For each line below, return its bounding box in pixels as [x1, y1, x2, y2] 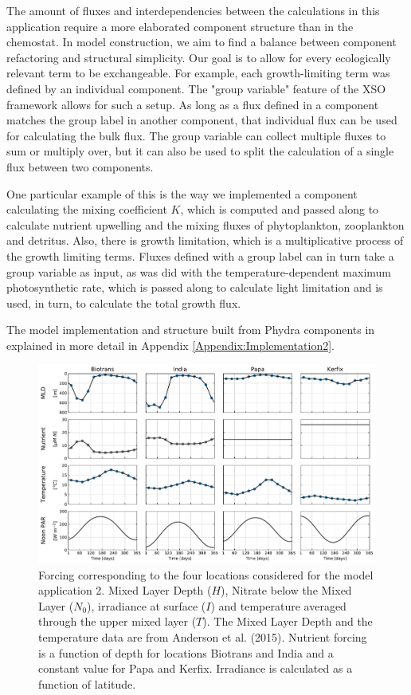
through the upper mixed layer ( [38, 613, 197, 630]
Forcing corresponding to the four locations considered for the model [38, 566, 374, 583]
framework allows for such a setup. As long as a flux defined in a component [6, 96, 379, 112]
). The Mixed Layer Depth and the [202, 613, 373, 630]
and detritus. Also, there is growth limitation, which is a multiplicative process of [6, 232, 404, 249]
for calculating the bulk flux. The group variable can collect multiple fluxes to [6, 127, 386, 143]
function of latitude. [38, 675, 136, 692]
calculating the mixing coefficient [6, 201, 167, 218]
